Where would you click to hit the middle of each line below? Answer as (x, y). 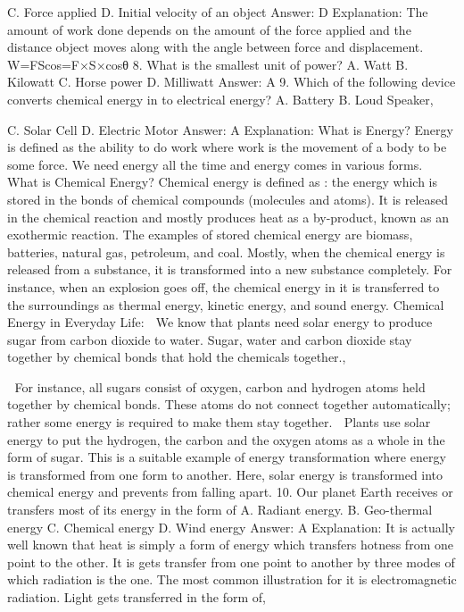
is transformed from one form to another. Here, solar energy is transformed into (225, 474)
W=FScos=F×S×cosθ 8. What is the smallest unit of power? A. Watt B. (208, 64)
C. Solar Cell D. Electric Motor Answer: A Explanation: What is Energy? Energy (230, 129)
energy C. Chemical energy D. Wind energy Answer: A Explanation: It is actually (231, 527)
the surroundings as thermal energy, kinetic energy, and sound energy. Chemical (226, 304)
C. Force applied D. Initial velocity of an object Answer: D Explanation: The (218, 12)
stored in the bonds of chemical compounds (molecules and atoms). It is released (228, 199)
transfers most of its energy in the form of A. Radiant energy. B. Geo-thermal (220, 510)
